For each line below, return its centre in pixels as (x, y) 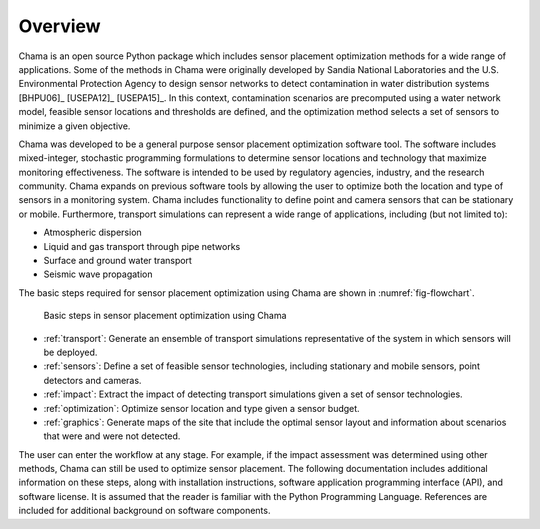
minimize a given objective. (74, 126)
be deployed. (70, 352)
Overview (59, 26)
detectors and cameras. (92, 380)
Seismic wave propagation (98, 274)
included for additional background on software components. (144, 511)
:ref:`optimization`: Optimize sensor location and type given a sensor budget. (201, 408)
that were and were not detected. (112, 436)
